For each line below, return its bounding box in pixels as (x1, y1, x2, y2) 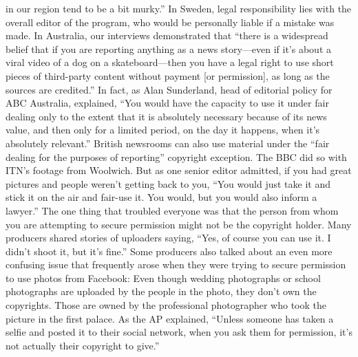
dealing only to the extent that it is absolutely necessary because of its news (6, 109, 327, 123)
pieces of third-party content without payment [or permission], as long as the (6, 68, 330, 83)
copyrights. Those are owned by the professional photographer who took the (6, 298, 327, 312)
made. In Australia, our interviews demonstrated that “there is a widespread (6, 28, 328, 43)
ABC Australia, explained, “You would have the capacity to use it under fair (6, 96, 329, 110)
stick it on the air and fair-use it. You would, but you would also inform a (6, 190, 317, 204)
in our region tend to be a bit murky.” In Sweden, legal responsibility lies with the (6, 1, 352, 15)
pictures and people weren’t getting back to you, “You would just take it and (6, 176, 330, 191)
